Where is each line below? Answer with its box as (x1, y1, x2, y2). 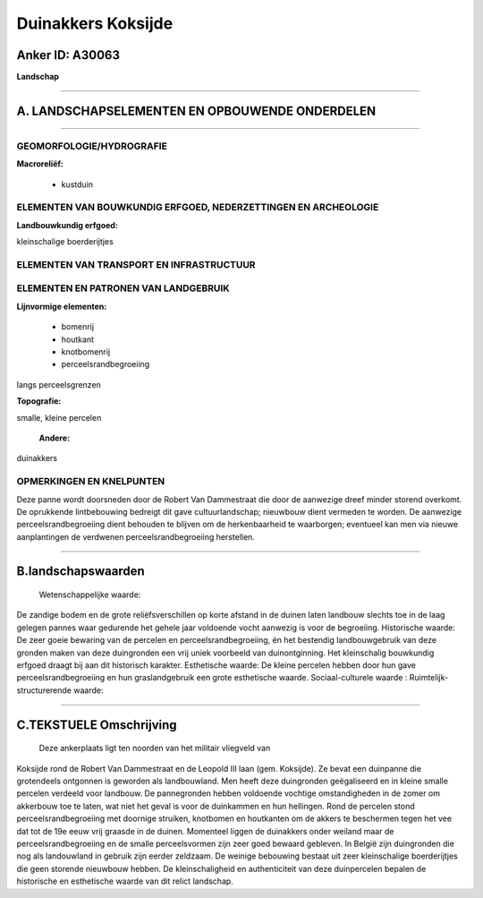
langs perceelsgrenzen (16, 379, 102, 389)
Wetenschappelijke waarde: (38, 589, 141, 600)
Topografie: (16, 396, 62, 406)
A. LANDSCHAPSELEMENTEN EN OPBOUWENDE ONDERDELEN (16, 103, 377, 118)
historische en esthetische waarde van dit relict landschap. (16, 876, 234, 886)
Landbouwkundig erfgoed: (16, 219, 118, 230)
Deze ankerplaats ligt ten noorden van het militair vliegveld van (38, 743, 271, 754)
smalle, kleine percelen (16, 412, 102, 423)
